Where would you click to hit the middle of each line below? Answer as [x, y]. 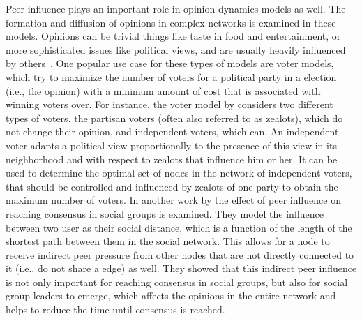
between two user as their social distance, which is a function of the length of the [179, 227]
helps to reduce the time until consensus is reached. [115, 309]
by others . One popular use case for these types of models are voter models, [170, 63]
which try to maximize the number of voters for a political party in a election [171, 76]
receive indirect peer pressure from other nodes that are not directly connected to [180, 254]
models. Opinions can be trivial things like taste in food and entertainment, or [173, 36]
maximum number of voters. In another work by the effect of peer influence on [173, 200]
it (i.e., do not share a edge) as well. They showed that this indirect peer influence [181, 268]
